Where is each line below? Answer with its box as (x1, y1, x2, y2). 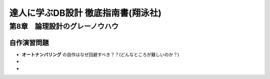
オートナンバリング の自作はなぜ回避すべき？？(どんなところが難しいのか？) (21, 51, 179, 57)
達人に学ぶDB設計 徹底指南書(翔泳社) (9, 7, 162, 18)
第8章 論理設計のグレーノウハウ (9, 22, 119, 31)
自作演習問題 (9, 38, 49, 47)
